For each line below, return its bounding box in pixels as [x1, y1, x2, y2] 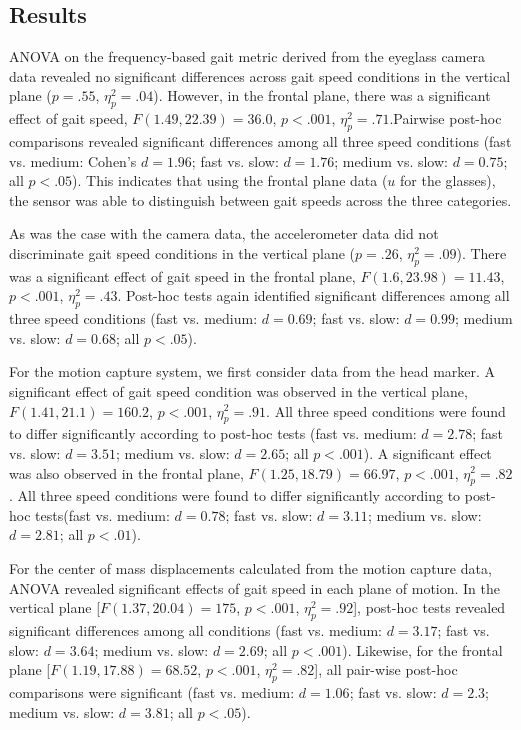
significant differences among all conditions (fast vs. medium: [9, 620, 382, 641]
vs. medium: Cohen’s [9, 150, 137, 171]
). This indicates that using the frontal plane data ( [72, 170, 388, 191]
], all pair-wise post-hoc [314, 659, 458, 680]
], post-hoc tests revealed [353, 597, 506, 618]
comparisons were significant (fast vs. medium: [9, 682, 295, 703]
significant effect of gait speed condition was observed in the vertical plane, [9, 380, 468, 401]
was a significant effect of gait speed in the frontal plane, [9, 265, 356, 286]
